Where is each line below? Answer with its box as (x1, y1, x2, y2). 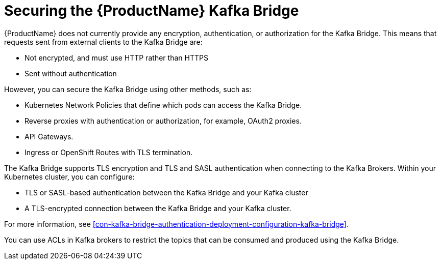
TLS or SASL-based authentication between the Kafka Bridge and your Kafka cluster (24, 188, 308, 197)
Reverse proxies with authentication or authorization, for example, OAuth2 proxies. (24, 116, 302, 125)
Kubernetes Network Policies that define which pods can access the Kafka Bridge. (24, 100, 302, 109)
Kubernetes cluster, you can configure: (4, 172, 135, 181)
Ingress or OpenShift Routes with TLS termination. (24, 148, 193, 157)
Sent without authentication (24, 69, 117, 78)
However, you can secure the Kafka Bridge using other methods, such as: (4, 84, 252, 94)
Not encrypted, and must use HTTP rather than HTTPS (24, 53, 208, 62)
